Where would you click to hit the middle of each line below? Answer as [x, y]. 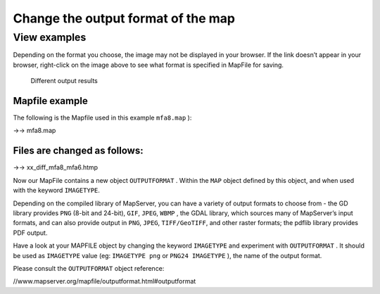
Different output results [64, 81]
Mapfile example [50, 101]
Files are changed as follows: [78, 151]
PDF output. [30, 233]
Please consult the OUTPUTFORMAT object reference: [89, 268]
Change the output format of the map [124, 18]
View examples [50, 37]
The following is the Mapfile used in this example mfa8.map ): [102, 118]
